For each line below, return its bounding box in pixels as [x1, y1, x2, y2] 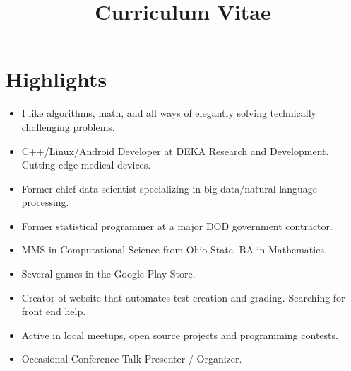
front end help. [21, 304, 86, 319]
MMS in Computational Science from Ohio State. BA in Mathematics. [21, 242, 327, 257]
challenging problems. [21, 119, 115, 134]
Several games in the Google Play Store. [21, 266, 196, 281]
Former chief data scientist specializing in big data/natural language [21, 181, 318, 195]
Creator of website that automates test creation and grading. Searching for [21, 290, 345, 304]
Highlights [5, 64, 107, 93]
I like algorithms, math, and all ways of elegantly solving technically [21, 105, 316, 120]
